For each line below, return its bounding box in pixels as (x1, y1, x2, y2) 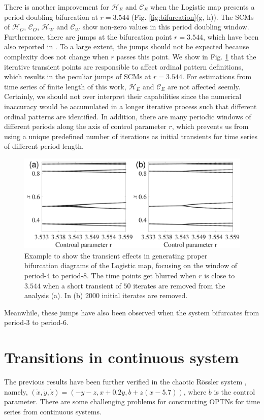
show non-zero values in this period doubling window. (82, 21, 249, 32)
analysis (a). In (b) (24, 290, 83, 301)
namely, (4, 386, 28, 397)
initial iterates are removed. (102, 290, 188, 301)
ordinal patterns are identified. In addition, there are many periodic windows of (4, 111, 251, 121)
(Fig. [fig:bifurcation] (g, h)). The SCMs (131, 11, 254, 22)
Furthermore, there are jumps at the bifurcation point (4, 31, 172, 42)
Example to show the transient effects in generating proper (24, 250, 208, 261)
